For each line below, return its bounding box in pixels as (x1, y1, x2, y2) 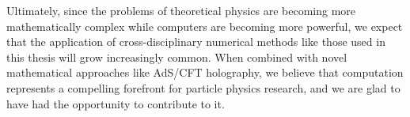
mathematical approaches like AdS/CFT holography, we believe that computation (6, 64, 404, 81)
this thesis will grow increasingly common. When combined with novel (6, 48, 347, 65)
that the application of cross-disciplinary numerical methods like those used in (6, 33, 385, 50)
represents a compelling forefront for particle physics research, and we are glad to (6, 79, 401, 96)
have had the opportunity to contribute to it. (6, 95, 225, 111)
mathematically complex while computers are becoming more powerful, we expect (6, 17, 403, 34)
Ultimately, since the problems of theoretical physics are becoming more (6, 2, 356, 18)
